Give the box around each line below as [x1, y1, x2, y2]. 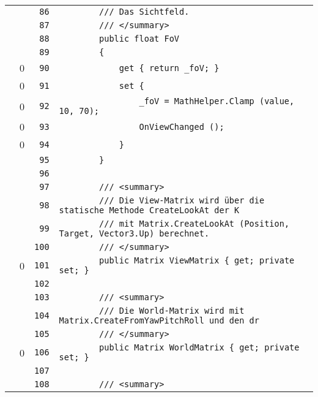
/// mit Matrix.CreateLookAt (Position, [99, 219, 290, 229]
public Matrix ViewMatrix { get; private [99, 255, 295, 265]
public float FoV [99, 34, 180, 43]
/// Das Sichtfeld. [99, 7, 190, 17]
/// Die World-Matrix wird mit [99, 306, 245, 316]
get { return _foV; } [119, 62, 220, 73]
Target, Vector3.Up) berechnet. [59, 229, 210, 238]
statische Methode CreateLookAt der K [59, 205, 240, 215]
